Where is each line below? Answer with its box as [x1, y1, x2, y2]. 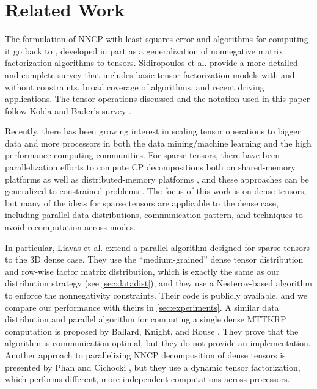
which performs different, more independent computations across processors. [5, 373, 290, 385]
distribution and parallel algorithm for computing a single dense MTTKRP [5, 313, 286, 325]
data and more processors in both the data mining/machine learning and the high [5, 136, 312, 149]
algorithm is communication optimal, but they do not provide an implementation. [5, 336, 311, 349]
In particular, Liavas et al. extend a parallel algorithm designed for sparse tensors [5, 241, 310, 253]
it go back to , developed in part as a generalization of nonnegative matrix [5, 44, 283, 57]
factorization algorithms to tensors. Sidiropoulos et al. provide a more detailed [5, 56, 298, 69]
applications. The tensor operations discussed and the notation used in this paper [5, 92, 310, 105]
